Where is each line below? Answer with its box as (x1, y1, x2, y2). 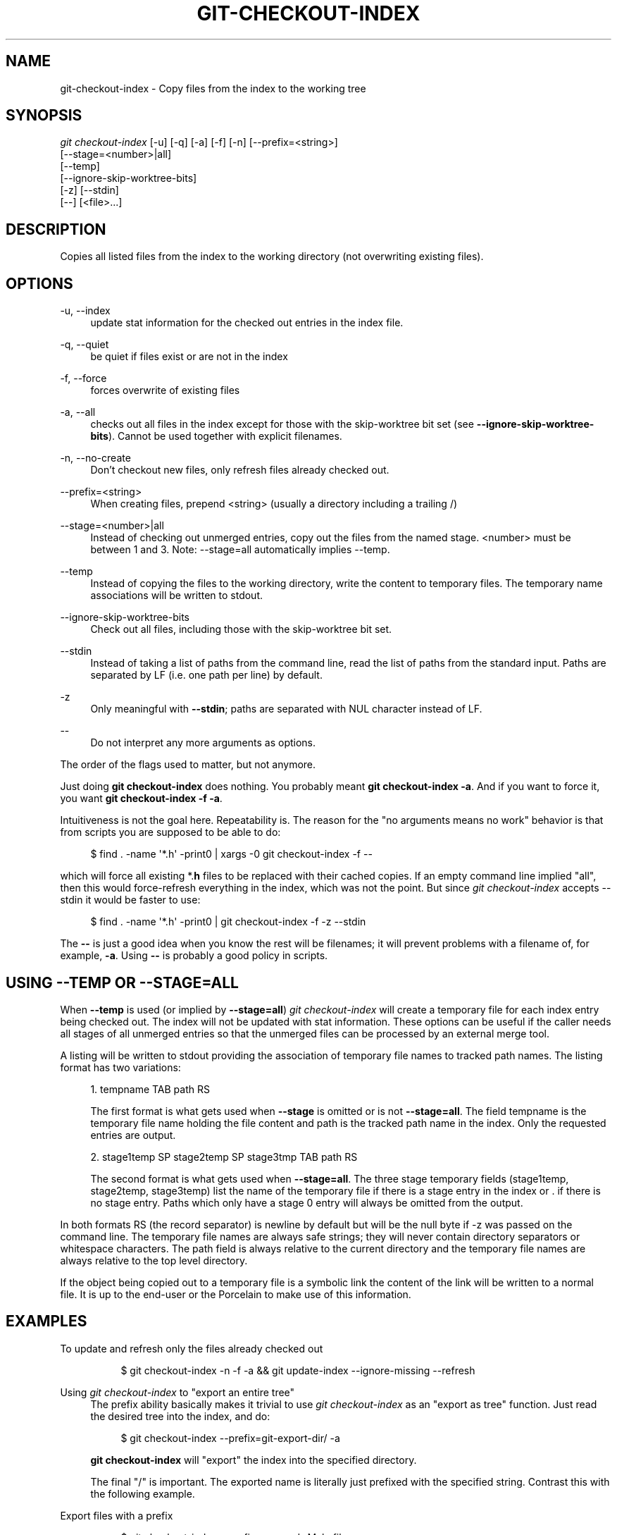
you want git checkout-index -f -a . (60, 792, 223, 805)
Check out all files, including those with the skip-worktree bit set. (90, 623, 392, 636)
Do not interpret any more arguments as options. (90, 736, 316, 749)
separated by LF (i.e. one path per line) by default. (90, 669, 323, 682)
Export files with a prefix (60, 1509, 173, 1522)
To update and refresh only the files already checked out (60, 1342, 323, 1355)
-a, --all (60, 406, 96, 419)
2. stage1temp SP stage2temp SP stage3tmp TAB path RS (90, 1150, 358, 1163)
